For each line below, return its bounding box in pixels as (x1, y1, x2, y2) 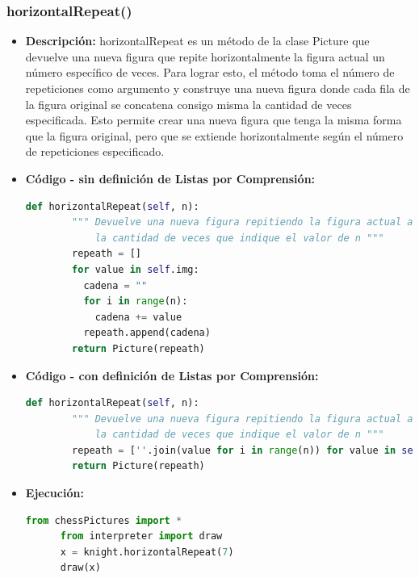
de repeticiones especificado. (25, 143, 165, 160)
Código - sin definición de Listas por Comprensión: (25, 170, 316, 186)
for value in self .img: (72, 263, 199, 275)
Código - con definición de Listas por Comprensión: (25, 366, 319, 383)
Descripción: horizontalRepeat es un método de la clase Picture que (25, 32, 370, 49)
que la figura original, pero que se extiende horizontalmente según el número (25, 127, 404, 144)
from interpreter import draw (60, 530, 223, 542)
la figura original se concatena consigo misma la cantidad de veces (25, 95, 352, 112)
